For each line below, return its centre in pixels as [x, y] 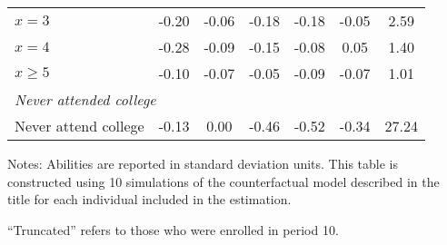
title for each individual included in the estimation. [149, 199]
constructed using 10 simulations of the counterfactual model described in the [223, 181]
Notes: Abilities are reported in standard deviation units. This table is [203, 163]
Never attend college [79, 126]
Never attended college [85, 99]
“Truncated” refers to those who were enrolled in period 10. [173, 229]
